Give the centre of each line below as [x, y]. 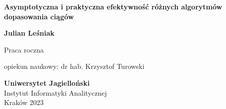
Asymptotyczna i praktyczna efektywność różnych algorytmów [113, 6]
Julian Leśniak [29, 33]
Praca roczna [24, 49]
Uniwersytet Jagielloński [47, 82]
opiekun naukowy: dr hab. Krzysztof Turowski [74, 66]
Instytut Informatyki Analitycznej [56, 92]
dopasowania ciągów [39, 16]
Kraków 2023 [24, 102]
